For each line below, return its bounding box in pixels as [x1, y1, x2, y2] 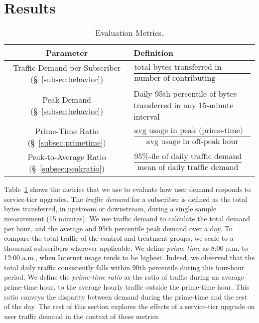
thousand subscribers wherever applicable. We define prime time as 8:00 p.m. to [4, 242, 248, 253]
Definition [133, 47, 173, 59]
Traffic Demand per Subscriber [13, 62, 121, 74]
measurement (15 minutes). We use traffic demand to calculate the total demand [4, 213, 251, 223]
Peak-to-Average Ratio [27, 151, 106, 163]
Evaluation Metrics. [95, 27, 164, 39]
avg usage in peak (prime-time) [134, 127, 243, 135]
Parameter [45, 47, 88, 59]
